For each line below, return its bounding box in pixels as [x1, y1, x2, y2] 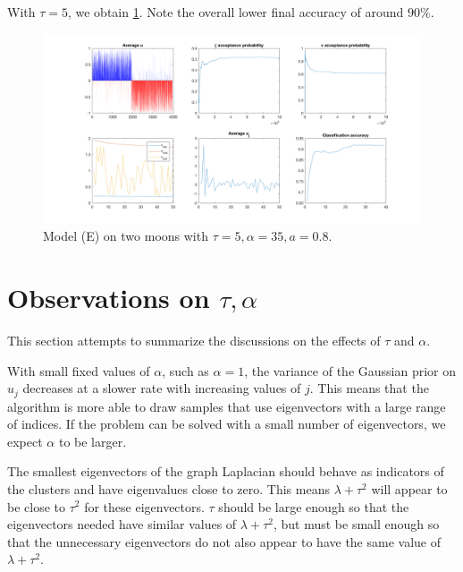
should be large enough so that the [218, 497, 409, 516]
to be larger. [58, 431, 127, 450]
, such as [162, 361, 209, 380]
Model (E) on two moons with [43, 226, 208, 245]
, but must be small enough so [273, 515, 440, 534]
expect [7, 431, 43, 450]
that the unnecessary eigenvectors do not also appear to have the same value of [7, 532, 442, 551]
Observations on [7, 278, 210, 315]
